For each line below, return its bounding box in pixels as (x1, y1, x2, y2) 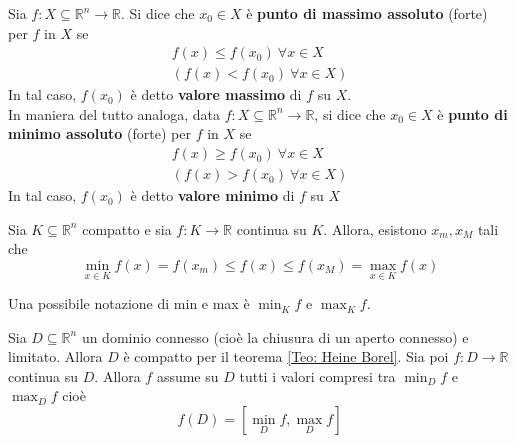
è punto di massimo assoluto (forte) (246, 3, 488, 23)
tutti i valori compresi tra (239, 365, 396, 386)
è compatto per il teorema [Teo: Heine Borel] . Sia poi (123, 346, 449, 367)
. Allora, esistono (323, 218, 427, 239)
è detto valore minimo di (130, 185, 295, 206)
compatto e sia (82, 218, 172, 239)
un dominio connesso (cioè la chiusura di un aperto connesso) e (81, 326, 469, 347)
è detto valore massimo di (130, 84, 302, 105)
